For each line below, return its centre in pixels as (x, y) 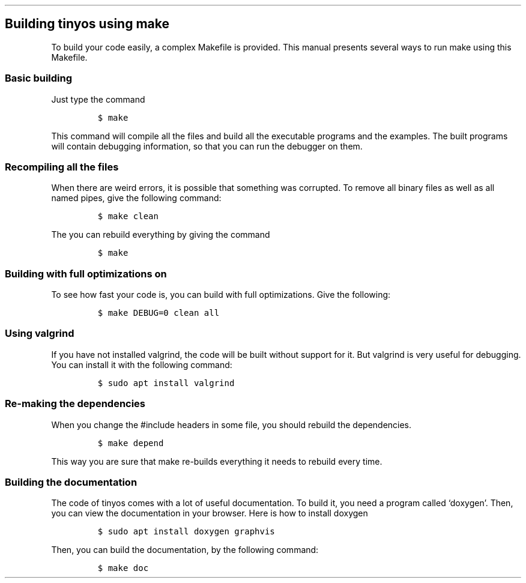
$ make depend (131, 443)
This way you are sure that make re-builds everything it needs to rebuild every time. (217, 461)
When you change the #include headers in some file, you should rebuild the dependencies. (231, 424)
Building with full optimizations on (86, 273)
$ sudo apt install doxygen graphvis (186, 532)
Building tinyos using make (87, 24)
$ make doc (123, 568)
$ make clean (128, 216)
